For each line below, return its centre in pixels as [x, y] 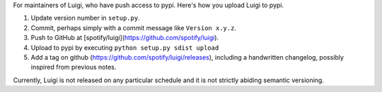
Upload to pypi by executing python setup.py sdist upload [125, 47]
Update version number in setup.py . [86, 18]
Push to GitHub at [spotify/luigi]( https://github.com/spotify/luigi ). [125, 38]
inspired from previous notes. [74, 67]
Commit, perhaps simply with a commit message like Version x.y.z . [134, 27]
